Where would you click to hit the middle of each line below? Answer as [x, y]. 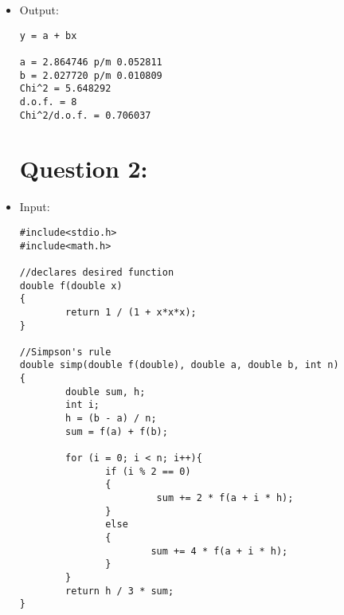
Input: [35, 207]
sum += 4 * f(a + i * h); [219, 551]
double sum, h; [106, 392]
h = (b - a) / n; [111, 419]
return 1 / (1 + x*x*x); [131, 312]
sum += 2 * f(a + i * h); [225, 498]
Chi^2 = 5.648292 [65, 89]
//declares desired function [97, 272]
